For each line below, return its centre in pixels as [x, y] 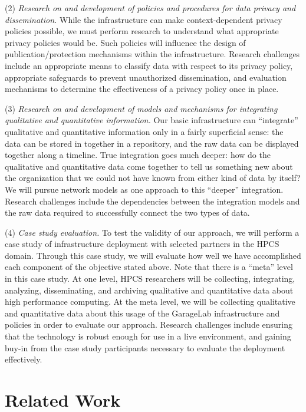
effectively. [24, 359]
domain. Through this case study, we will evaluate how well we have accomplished [153, 255]
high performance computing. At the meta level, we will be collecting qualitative [150, 301]
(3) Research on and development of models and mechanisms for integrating [141, 108]
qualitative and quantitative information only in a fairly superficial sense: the [144, 131]
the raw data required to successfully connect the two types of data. [127, 212]
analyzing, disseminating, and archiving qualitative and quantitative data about [149, 290]
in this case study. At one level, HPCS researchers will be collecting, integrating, [150, 278]
